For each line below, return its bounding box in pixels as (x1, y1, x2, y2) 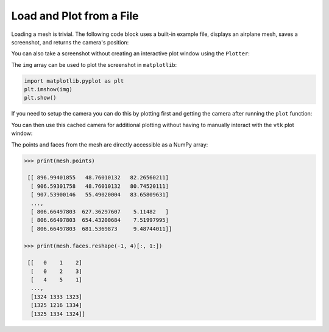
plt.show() (24, 94, 57, 102)
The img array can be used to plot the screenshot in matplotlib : (11, 61, 177, 68)
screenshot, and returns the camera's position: (11, 38, 129, 46)
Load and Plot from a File (11, 9, 139, 22)
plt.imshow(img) (24, 86, 73, 93)
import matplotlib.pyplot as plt (24, 77, 124, 85)
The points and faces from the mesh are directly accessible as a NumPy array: (11, 140, 208, 148)
